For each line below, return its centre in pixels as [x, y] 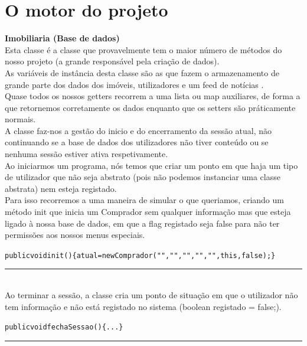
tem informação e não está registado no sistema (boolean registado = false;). [143, 306]
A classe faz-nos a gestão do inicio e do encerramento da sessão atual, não [138, 130]
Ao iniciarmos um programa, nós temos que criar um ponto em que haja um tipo [151, 165]
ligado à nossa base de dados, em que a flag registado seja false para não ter [142, 223]
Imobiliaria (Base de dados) [62, 38]
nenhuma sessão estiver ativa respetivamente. [86, 154]
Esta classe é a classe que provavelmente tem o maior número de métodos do [143, 49]
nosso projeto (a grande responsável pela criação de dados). [112, 61]
